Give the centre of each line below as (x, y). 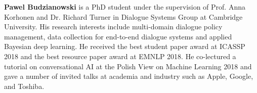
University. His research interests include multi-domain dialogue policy (113, 27)
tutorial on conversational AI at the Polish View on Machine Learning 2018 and (128, 66)
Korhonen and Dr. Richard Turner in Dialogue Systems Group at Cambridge (123, 16)
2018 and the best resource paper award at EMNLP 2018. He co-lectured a (120, 56)
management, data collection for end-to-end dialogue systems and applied (118, 36)
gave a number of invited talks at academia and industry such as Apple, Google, (129, 76)
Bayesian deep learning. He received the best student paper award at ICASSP (125, 46)
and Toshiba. (24, 86)
